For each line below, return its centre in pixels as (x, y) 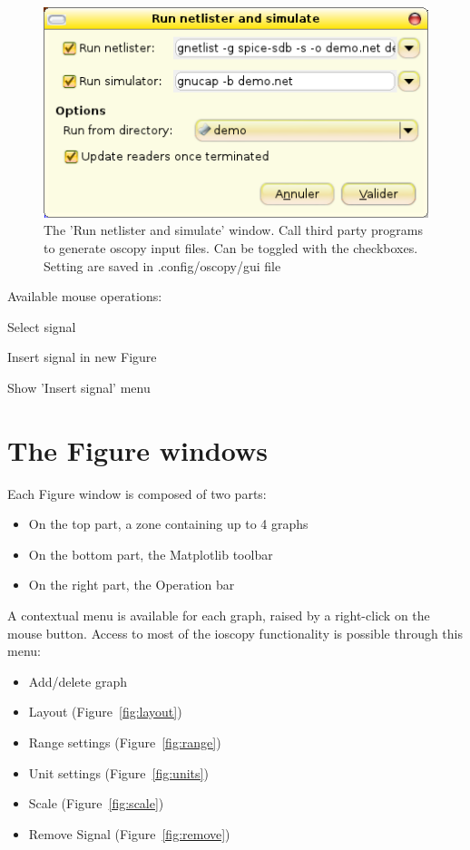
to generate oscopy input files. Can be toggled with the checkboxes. (231, 247)
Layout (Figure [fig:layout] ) (105, 712)
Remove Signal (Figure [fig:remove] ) (129, 833)
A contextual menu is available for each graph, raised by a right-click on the (219, 615)
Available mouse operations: (85, 296)
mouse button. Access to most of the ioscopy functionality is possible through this (235, 633)
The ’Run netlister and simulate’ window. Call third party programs (233, 230)
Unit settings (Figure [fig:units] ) (118, 772)
